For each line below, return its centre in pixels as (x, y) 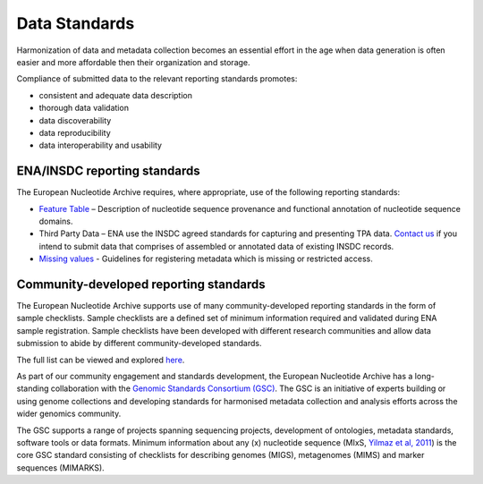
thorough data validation (84, 108)
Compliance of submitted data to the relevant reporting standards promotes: (157, 79)
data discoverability (75, 120)
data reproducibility (75, 132)
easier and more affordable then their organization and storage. (133, 62)
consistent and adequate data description (115, 95)
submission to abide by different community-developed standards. (139, 344)
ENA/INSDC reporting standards (108, 171)
